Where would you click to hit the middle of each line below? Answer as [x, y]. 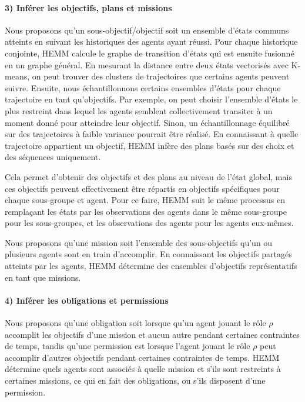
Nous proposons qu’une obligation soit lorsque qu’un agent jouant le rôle [135, 323]
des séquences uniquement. [53, 157]
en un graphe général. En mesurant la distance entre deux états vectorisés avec [147, 64]
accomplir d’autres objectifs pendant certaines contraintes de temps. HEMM [142, 357]
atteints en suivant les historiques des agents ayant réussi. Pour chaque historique [151, 41]
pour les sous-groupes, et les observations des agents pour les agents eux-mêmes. [149, 223]
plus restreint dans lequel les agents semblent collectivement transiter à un [139, 110]
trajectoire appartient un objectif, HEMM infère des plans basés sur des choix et [150, 145]
